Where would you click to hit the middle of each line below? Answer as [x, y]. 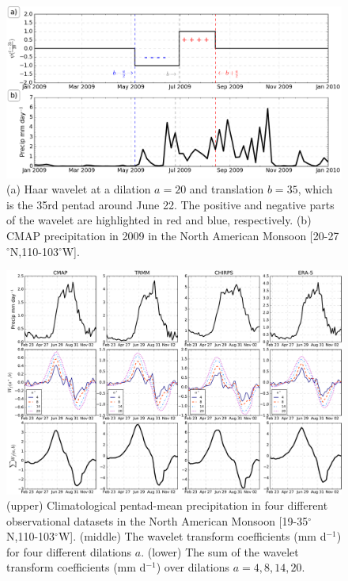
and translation [227, 189]
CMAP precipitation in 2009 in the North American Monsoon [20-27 [173, 235]
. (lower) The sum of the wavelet [220, 551]
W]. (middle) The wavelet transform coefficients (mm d [192, 536]
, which [315, 189]
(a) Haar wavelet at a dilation [79, 189]
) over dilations [193, 567]
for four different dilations [69, 551]
